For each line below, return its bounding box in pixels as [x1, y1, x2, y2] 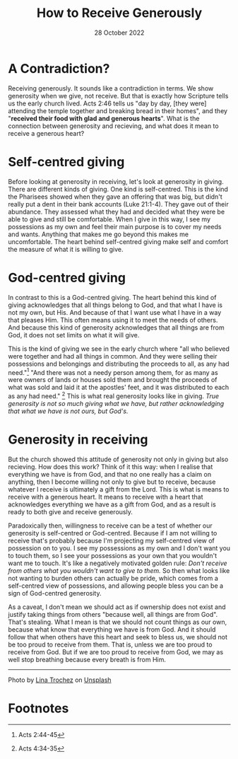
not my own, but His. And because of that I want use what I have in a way [8, 308, 222, 316]
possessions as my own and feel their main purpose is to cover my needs [8, 222, 222, 231]
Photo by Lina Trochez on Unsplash [8, 676, 112, 684]
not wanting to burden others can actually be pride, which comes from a [8, 574, 218, 582]
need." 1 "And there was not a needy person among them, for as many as [8, 366, 218, 376]
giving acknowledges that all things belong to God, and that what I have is [8, 301, 223, 309]
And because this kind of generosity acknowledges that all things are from [8, 323, 225, 332]
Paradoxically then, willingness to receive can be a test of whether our [8, 521, 213, 530]
